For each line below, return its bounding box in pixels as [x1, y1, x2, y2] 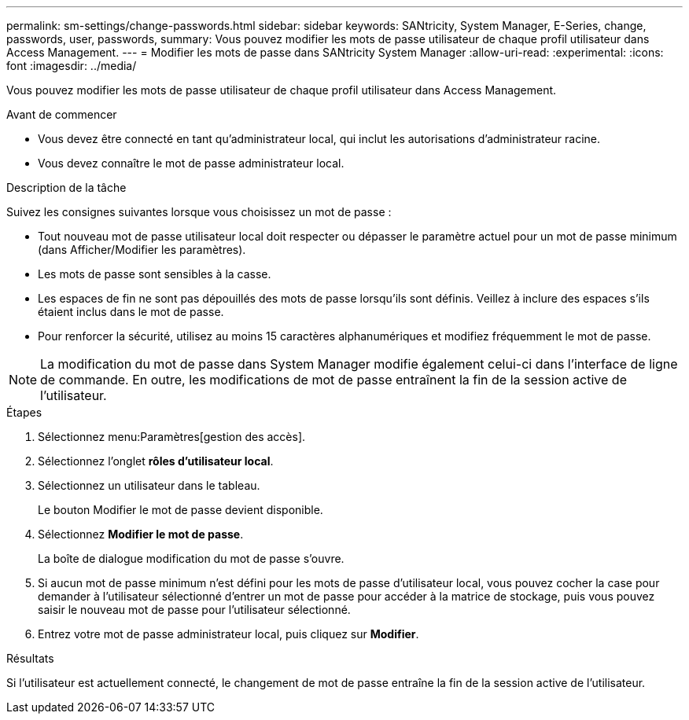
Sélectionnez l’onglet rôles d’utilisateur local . [38, 454, 274, 468]
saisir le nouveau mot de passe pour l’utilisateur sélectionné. [38, 603, 351, 616]
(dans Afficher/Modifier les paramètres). [38, 243, 246, 256]
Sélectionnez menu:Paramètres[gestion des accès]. [38, 430, 306, 443]
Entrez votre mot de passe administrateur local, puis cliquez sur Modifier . [38, 627, 419, 641]
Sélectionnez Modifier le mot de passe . [38, 527, 244, 541]
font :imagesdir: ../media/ [6, 59, 137, 72]
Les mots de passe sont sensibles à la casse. [38, 267, 271, 281]
